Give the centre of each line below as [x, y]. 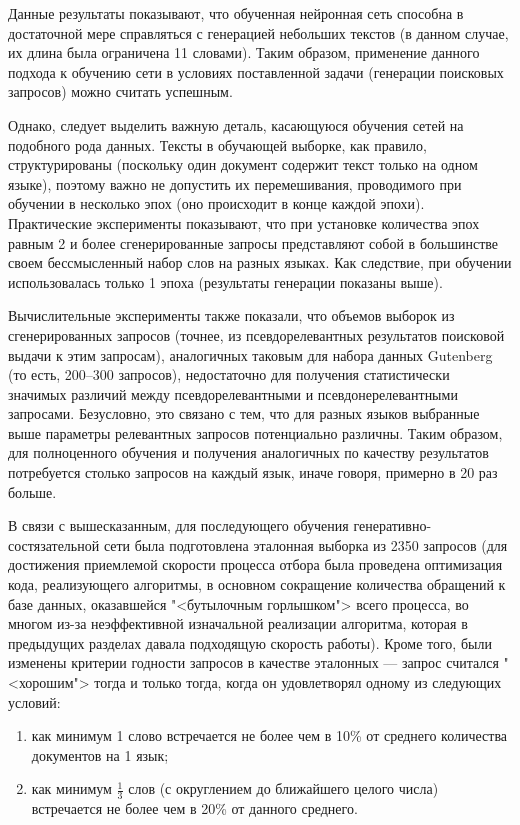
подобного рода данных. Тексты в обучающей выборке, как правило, [217, 144]
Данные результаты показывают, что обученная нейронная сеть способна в [236, 13]
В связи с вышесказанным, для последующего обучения [178, 525]
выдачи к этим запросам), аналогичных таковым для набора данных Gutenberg [250, 354]
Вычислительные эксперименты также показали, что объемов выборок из [231, 315]
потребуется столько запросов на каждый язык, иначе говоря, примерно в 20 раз [253, 472]
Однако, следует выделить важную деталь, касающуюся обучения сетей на [236, 124]
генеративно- [392, 525]
